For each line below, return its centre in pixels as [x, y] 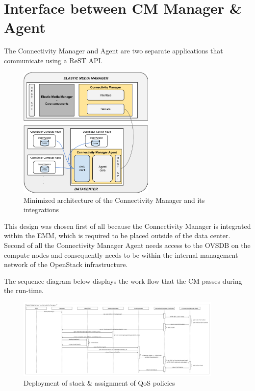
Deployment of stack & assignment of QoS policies [99, 382]
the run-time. [24, 290]
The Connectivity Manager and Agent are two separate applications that [114, 51]
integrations [41, 209]
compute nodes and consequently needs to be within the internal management [121, 255]
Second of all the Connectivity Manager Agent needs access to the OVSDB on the [127, 245]
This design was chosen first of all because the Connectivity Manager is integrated [127, 226]
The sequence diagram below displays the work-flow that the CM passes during [123, 281]
